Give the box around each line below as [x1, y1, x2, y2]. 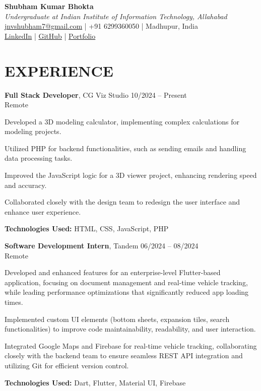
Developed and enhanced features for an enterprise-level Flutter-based [5, 267, 221, 278]
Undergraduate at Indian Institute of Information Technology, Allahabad [5, 11, 227, 21]
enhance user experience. [5, 206, 81, 217]
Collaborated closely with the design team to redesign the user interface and [5, 197, 240, 207]
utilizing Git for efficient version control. [5, 360, 129, 370]
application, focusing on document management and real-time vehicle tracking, [5, 277, 248, 287]
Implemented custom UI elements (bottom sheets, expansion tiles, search [5, 313, 230, 324]
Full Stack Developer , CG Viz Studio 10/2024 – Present [5, 89, 187, 100]
